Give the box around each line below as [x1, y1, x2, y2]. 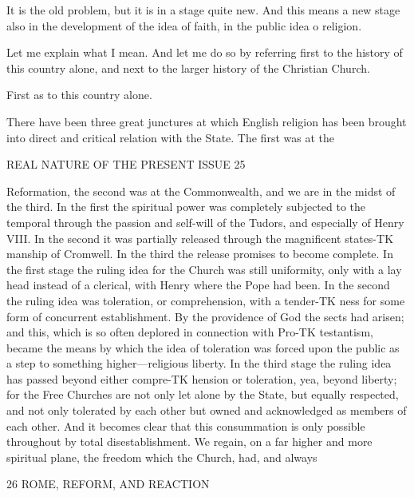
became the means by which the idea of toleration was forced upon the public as [6, 339, 400, 356]
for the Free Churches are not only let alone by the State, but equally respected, [6, 386, 399, 403]
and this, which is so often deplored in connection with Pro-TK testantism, [6, 324, 373, 340]
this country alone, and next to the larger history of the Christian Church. [6, 59, 370, 76]
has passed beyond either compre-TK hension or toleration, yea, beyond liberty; [6, 370, 397, 387]
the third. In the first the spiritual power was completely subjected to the [6, 198, 366, 215]
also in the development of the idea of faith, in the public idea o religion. [6, 17, 362, 34]
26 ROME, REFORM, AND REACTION [6, 475, 210, 492]
